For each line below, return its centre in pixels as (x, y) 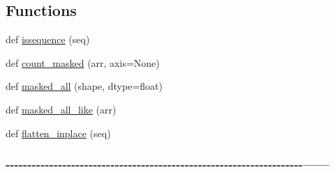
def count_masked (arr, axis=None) (83, 62)
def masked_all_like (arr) (61, 109)
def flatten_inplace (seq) (58, 133)
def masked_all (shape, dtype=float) (84, 86)
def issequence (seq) (48, 39)
